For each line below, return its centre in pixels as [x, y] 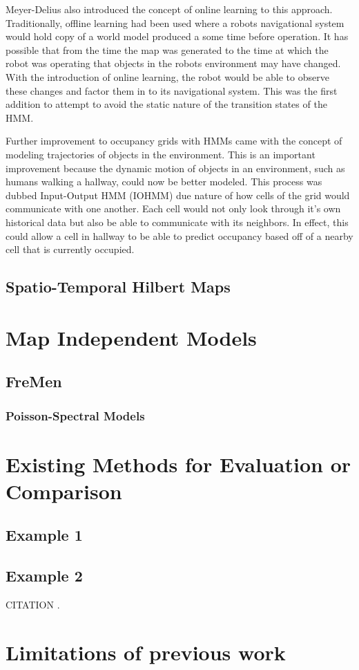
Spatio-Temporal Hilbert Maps [118, 287]
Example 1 [44, 535]
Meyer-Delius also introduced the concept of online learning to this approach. [169, 9]
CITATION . [33, 605]
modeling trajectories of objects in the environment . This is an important [161, 154]
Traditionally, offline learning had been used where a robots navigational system [175, 22]
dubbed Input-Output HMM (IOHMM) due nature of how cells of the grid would [178, 195]
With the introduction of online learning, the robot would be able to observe [167, 76]
